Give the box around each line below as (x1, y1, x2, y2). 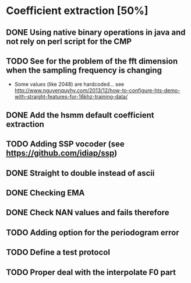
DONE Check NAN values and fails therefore (6, 208, 169, 218)
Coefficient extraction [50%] (6, 4, 148, 18)
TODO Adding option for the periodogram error (6, 228, 179, 237)
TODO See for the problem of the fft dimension (6, 56, 178, 66)
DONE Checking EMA (6, 188, 85, 198)
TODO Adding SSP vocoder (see (6, 139, 125, 149)
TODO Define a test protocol (6, 247, 111, 257)
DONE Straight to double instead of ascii (6, 168, 155, 178)
